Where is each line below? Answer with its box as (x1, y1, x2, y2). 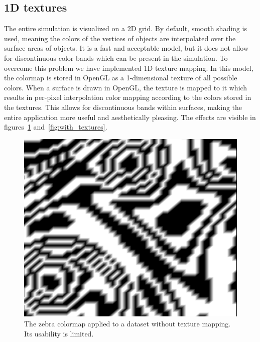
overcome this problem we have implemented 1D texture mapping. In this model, (4, 62, 253, 73)
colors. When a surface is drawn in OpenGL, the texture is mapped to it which (4, 82, 247, 92)
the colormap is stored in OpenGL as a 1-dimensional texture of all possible (4, 72, 237, 83)
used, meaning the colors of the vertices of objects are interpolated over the (4, 33, 236, 43)
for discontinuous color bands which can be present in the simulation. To (4, 52, 228, 63)
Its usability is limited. (24, 328, 94, 338)
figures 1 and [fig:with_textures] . (4, 122, 107, 132)
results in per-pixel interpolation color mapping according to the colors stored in (4, 92, 251, 102)
